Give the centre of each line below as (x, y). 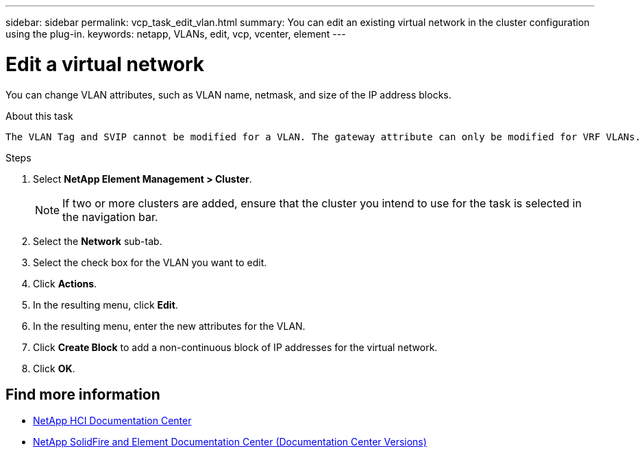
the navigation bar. (110, 217)
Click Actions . (65, 283)
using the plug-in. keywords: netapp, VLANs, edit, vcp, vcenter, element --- (176, 34)
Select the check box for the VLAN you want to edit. (150, 262)
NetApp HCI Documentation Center (112, 421)
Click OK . (54, 368)
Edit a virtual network (105, 64)
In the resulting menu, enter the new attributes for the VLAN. (169, 326)
